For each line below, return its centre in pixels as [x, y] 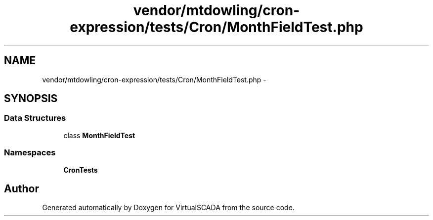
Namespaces [30, 153]
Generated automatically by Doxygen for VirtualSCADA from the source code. [168, 208]
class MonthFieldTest [99, 135]
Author [22, 188]
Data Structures [35, 118]
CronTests [81, 170]
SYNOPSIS [31, 99]
